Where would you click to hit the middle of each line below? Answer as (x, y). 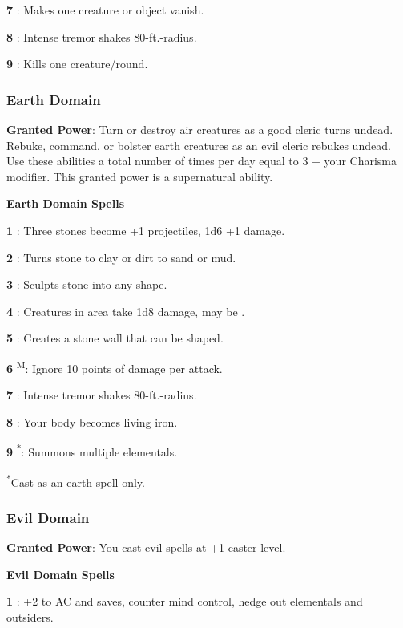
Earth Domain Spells (66, 203)
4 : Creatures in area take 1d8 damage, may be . (126, 311)
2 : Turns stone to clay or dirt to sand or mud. (121, 257)
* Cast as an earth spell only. (76, 480)
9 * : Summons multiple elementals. (92, 451)
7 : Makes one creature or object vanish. (105, 10)
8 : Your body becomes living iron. (92, 421)
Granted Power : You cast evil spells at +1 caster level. (146, 547)
